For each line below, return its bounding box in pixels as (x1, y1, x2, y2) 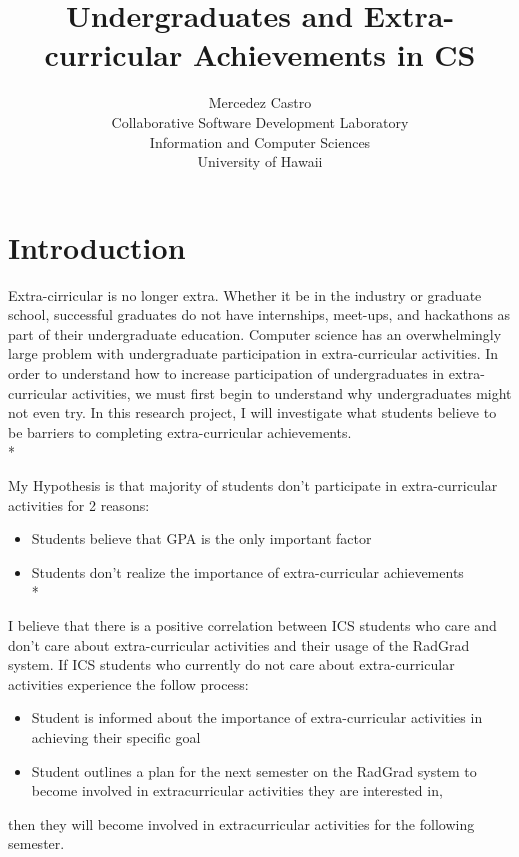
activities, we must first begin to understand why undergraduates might (71, 382, 512, 403)
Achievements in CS (192, 34, 476, 75)
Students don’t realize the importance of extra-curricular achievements (31, 561, 464, 582)
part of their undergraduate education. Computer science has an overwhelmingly (8, 323, 502, 344)
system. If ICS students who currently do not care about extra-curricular (8, 654, 455, 675)
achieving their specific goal (31, 726, 201, 747)
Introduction (8, 226, 186, 267)
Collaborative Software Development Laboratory (111, 111, 409, 132)
